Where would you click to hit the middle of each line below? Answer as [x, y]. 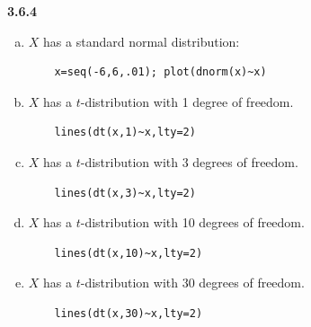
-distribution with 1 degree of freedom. [187, 101]
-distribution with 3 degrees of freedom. [189, 161]
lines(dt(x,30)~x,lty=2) [129, 313]
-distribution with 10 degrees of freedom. [192, 222]
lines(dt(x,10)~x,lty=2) [129, 253]
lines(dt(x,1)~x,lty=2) [125, 133]
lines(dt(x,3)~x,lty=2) [125, 193]
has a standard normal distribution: [142, 41]
